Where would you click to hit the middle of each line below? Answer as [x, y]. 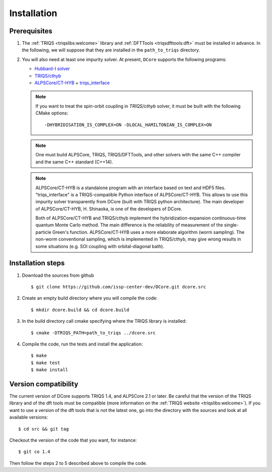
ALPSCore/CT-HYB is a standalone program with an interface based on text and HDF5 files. [130, 188]
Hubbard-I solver [52, 69]
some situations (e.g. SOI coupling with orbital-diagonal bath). [100, 246]
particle [43, 232]
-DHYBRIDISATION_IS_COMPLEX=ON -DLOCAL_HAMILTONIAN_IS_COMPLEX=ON [128, 125]
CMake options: [52, 113]
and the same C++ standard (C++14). [74, 162]
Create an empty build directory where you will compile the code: [90, 298]
